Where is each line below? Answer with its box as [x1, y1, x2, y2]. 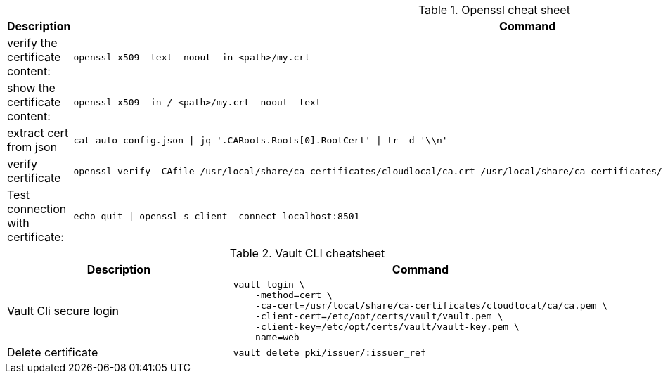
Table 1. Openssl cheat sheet [418, 3, 570, 17]
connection [7, 202, 67, 216]
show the [7, 81, 56, 95]
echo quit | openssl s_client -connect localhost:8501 [73, 210, 360, 221]
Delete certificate [7, 345, 98, 359]
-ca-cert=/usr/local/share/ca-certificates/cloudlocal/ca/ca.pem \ [255, 300, 607, 311]
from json [7, 140, 58, 154]
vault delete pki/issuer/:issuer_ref [233, 347, 426, 358]
